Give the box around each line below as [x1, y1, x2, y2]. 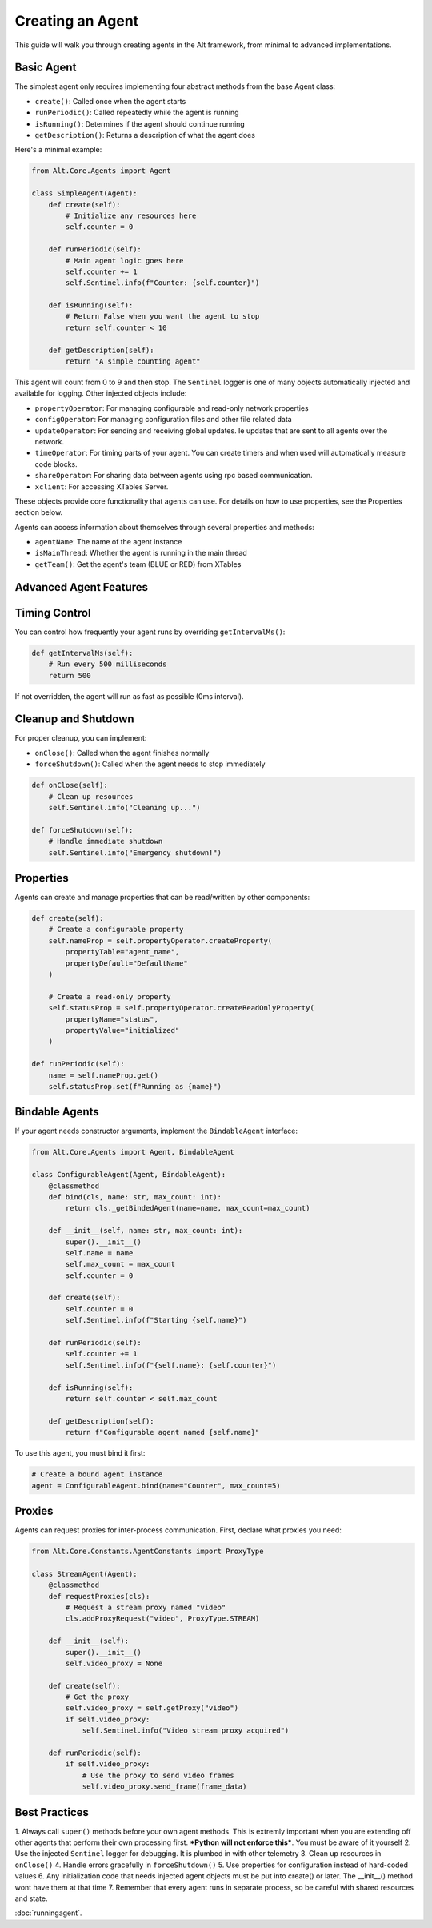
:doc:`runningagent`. [14, 1908, 82, 1918]
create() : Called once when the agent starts [34, 96, 186, 106]
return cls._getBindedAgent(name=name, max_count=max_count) [65, 1203, 310, 1213]
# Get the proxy [65, 1693, 130, 1701]
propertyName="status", [65, 1014, 159, 1024]
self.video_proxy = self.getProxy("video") [65, 1704, 239, 1713]
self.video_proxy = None [65, 1658, 163, 1668]
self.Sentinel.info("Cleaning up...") [48, 803, 201, 812]
